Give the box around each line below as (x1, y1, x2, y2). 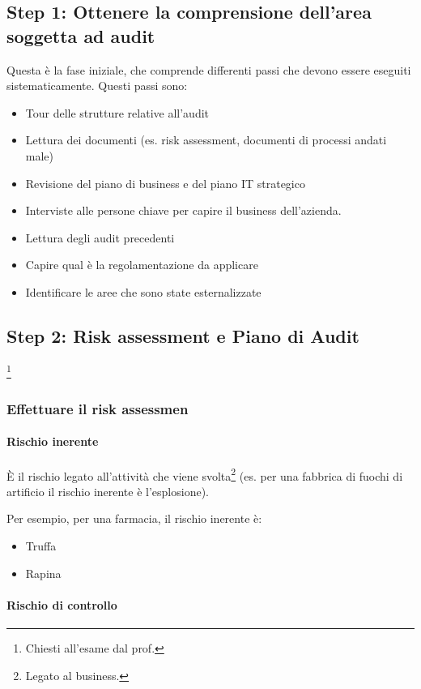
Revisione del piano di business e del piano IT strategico (25, 174, 305, 191)
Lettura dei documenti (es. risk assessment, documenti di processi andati (25, 131, 387, 148)
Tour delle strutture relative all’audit (25, 104, 210, 121)
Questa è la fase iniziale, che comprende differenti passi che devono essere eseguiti (6, 61, 411, 78)
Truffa (25, 537, 57, 554)
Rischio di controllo (6, 596, 117, 613)
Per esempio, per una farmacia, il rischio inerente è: (6, 510, 262, 527)
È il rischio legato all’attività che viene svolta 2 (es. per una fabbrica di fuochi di (6, 464, 403, 484)
